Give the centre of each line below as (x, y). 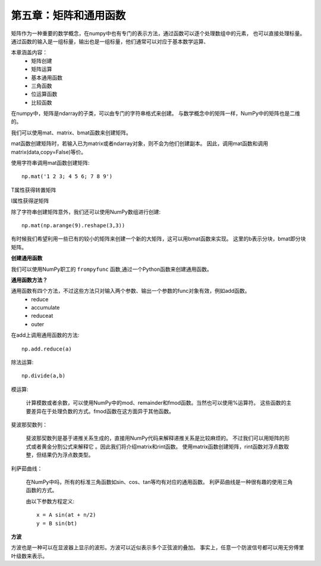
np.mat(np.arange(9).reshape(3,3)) (73, 225)
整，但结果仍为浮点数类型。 (60, 455)
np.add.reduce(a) (47, 349)
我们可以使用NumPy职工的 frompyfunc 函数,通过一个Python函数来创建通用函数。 (111, 269)
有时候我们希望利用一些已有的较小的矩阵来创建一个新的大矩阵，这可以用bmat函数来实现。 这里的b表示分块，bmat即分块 (158, 239)
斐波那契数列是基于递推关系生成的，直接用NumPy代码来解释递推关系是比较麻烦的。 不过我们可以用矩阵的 (155, 438)
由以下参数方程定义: (50, 501)
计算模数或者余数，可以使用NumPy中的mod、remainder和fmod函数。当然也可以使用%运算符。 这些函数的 (156, 403)
